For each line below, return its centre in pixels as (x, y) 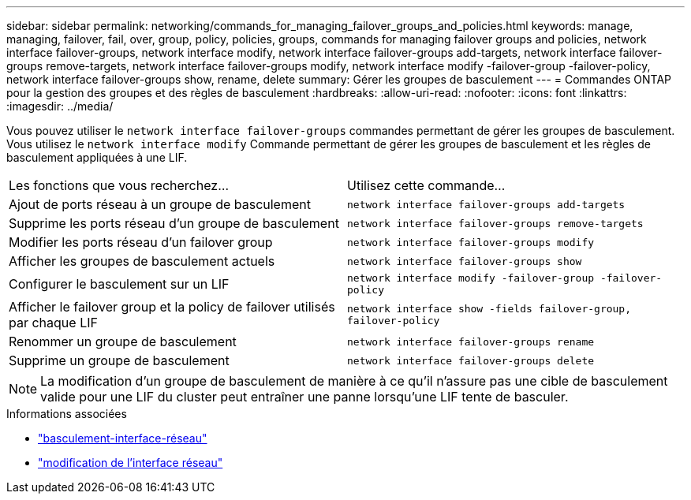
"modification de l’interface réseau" (131, 463)
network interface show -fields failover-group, (489, 309)
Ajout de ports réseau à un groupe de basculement (160, 204)
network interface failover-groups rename (471, 341)
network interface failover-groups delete (471, 360)
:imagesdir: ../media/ (60, 106)
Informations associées (67, 414)
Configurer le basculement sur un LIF (119, 284)
